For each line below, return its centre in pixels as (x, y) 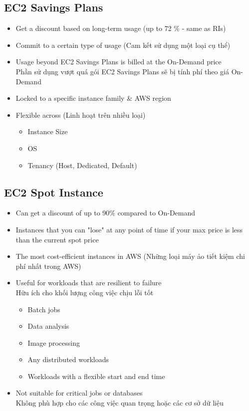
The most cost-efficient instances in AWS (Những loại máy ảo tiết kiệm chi (130, 256)
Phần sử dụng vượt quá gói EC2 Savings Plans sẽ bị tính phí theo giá (122, 71)
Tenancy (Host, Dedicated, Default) (82, 165)
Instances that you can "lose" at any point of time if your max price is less (129, 229)
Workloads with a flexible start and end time (96, 376)
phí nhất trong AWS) (48, 266)
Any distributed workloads (68, 359)
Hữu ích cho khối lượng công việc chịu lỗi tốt (85, 292)
